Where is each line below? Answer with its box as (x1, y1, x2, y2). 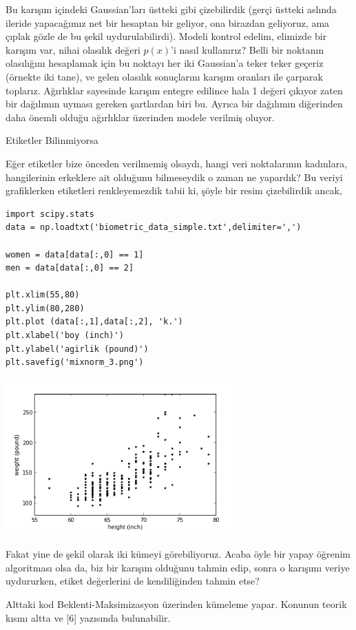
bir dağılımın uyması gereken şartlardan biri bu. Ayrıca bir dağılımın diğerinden (6, 96, 343, 111)
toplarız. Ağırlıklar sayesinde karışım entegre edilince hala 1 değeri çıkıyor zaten (6, 83, 343, 97)
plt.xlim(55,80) (6, 290, 80, 300)
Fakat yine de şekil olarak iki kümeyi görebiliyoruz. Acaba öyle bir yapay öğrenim (6, 547, 350, 561)
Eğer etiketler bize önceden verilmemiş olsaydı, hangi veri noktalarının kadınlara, (6, 156, 348, 170)
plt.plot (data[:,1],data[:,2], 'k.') (6, 317, 183, 327)
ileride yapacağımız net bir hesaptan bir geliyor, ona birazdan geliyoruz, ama (6, 15, 330, 30)
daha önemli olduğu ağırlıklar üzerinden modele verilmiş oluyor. (6, 109, 275, 124)
